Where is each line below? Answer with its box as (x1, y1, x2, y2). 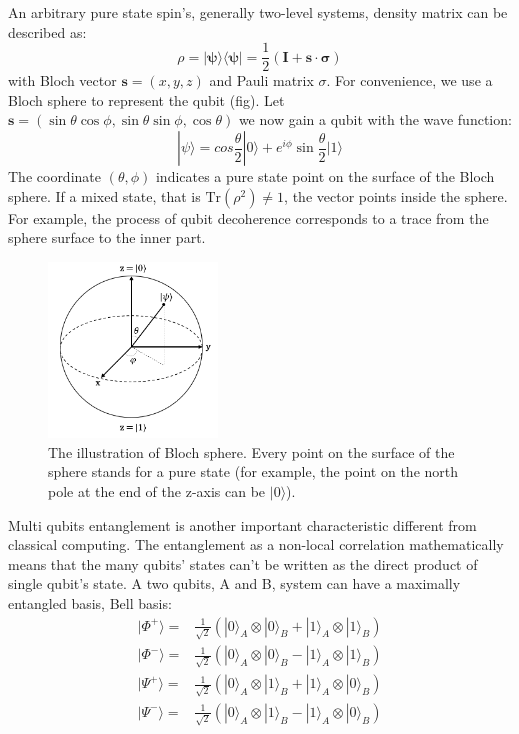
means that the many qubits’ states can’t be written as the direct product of (8, 553, 478, 574)
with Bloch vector (8, 70, 117, 91)
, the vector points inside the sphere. (284, 185, 508, 206)
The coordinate (8, 166, 101, 187)
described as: (8, 21, 87, 42)
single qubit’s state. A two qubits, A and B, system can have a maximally (8, 573, 461, 594)
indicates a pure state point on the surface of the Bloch (155, 166, 495, 187)
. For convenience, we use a (326, 70, 493, 91)
